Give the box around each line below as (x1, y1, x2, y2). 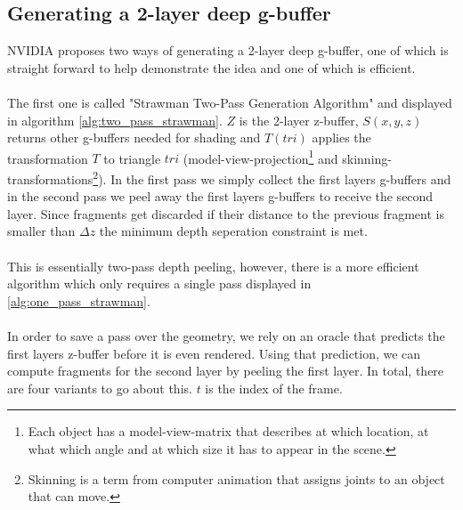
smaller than (7, 222, 76, 240)
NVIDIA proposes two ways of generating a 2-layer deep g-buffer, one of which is (7, 41, 449, 60)
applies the (312, 128, 371, 147)
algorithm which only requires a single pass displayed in (7, 274, 312, 293)
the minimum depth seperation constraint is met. (99, 222, 368, 240)
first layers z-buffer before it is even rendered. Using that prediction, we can (7, 344, 421, 362)
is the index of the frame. (205, 378, 343, 397)
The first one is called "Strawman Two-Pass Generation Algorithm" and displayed (7, 93, 452, 111)
